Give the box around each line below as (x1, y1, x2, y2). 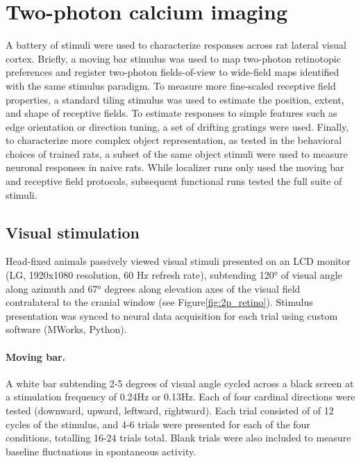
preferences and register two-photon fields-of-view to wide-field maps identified (6, 65, 339, 79)
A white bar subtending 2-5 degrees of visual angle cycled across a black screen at (6, 375, 354, 390)
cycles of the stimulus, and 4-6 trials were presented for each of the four (6, 416, 310, 431)
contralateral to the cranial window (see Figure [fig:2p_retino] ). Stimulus (6, 295, 313, 309)
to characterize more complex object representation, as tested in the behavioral (6, 133, 342, 147)
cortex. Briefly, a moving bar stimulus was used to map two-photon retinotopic (6, 51, 341, 65)
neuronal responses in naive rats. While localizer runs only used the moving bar (6, 160, 344, 174)
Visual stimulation (6, 221, 140, 243)
